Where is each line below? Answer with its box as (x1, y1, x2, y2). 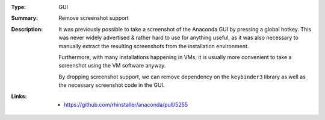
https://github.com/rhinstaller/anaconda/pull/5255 (64, 101, 188, 108)
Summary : (11, 14, 39, 22)
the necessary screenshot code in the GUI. (58, 81, 165, 89)
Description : (11, 25, 43, 33)
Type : (11, 4, 26, 10)
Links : (11, 92, 27, 99)
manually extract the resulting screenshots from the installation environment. (58, 42, 249, 49)
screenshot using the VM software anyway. (58, 62, 166, 69)
